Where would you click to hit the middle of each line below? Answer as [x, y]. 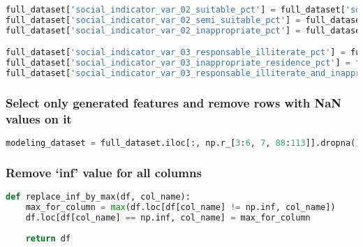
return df [48, 238]
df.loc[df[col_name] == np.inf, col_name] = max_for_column [168, 217]
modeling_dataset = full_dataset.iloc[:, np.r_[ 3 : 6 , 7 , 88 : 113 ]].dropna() [183, 143]
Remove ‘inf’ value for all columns [104, 172]
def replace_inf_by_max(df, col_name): [98, 197]
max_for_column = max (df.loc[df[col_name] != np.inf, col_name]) [180, 208]
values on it [39, 118]
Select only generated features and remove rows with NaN [174, 102]
